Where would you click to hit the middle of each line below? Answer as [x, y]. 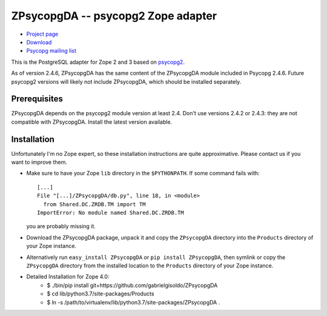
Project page [42, 34]
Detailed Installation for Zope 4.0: [68, 277]
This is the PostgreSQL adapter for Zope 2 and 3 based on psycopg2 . [98, 62]
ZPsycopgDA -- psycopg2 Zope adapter [114, 16]
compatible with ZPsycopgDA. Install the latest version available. [92, 122]
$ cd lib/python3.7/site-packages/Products [101, 294]
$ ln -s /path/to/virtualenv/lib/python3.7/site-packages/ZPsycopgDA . [134, 302]
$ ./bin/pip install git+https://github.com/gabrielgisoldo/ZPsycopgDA [132, 285]
